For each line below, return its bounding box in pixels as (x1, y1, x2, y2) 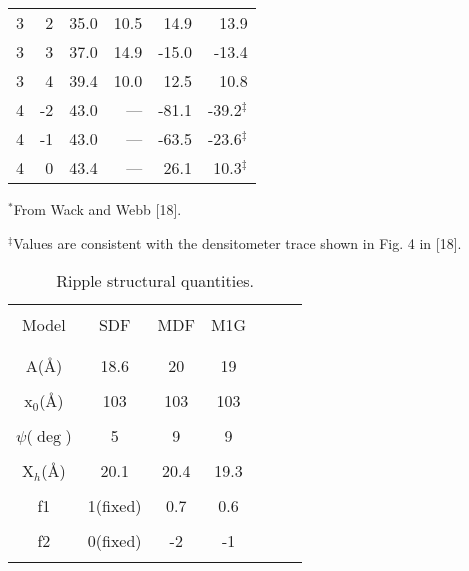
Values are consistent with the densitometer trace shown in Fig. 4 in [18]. (13, 232, 462, 253)
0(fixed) (87, 529, 142, 553)
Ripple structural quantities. (56, 269, 255, 293)
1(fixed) (87, 494, 142, 518)
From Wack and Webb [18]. (13, 199, 182, 219)
